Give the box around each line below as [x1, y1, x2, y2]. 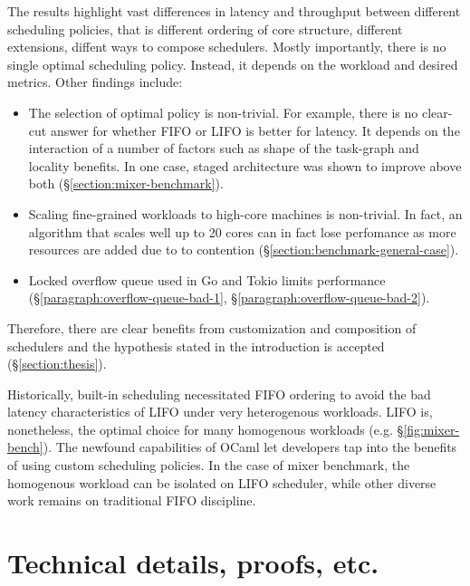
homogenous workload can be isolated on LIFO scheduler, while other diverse [7, 473, 436, 492]
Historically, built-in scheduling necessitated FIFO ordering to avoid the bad [7, 384, 431, 403]
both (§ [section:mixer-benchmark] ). [28, 174, 224, 193]
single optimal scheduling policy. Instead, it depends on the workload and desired [7, 54, 458, 73]
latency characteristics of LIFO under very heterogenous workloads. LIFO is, [7, 402, 433, 421]
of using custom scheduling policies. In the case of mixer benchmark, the [7, 456, 410, 475]
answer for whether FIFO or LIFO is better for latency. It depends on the [50, 120, 460, 139]
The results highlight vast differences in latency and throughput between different [7, 2, 461, 20]
